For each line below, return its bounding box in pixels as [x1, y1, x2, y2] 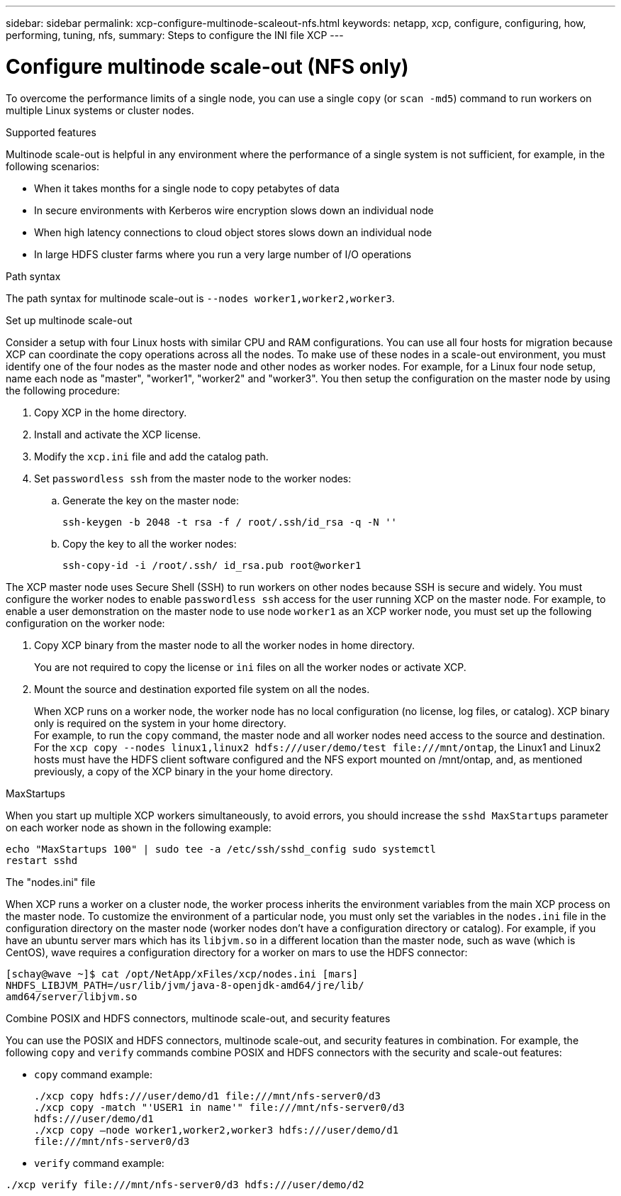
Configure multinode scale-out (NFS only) [6, 54, 409, 79]
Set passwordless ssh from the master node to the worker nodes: [34, 472, 352, 485]
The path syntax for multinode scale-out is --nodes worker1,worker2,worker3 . [6, 292, 395, 304]
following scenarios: [6, 160, 100, 172]
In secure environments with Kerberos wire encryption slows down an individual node [34, 204, 434, 216]
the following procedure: [6, 384, 120, 397]
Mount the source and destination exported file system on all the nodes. [34, 682, 370, 695]
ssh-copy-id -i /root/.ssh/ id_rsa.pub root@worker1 [62, 559, 362, 571]
